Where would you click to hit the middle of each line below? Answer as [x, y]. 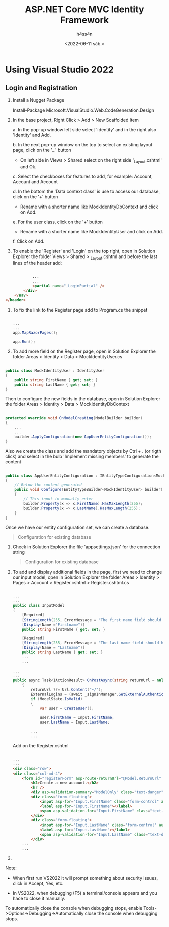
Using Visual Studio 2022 [60, 69]
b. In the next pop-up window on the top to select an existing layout [82, 144]
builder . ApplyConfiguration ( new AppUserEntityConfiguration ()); [83, 437]
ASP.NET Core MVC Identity [84, 9]
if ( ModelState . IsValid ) [57, 699]
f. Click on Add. [28, 241]
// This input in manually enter [58, 499]
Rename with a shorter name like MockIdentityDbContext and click [89, 207]
